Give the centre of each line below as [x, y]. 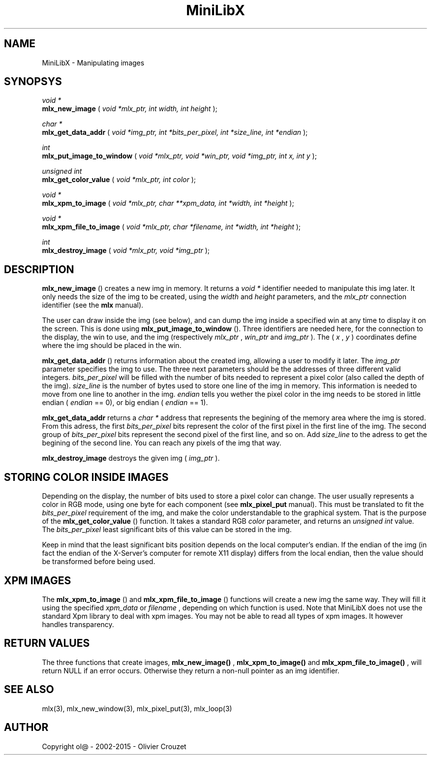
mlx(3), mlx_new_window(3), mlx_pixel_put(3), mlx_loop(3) [137, 708]
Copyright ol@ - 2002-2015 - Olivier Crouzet [114, 746]
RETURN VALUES [47, 643]
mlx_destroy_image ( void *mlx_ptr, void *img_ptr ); [126, 251]
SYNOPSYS [33, 82]
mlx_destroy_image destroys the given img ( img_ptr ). [131, 458]
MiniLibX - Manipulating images [93, 63]
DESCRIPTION [39, 269]
